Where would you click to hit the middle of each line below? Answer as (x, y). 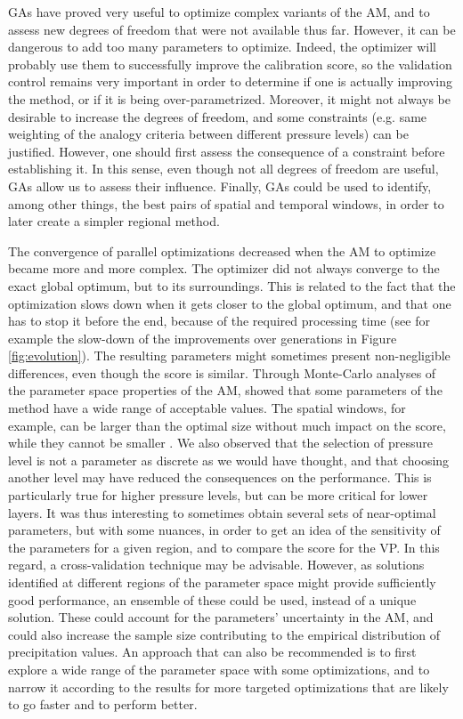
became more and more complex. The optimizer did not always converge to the (224, 268)
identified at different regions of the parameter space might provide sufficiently (222, 582)
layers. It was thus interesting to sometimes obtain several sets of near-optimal (222, 512)
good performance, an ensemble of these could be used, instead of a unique (212, 599)
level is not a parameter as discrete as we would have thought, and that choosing (229, 460)
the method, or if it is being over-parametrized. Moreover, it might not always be (229, 98)
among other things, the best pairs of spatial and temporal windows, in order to (226, 203)
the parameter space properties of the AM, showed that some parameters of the (225, 390)
